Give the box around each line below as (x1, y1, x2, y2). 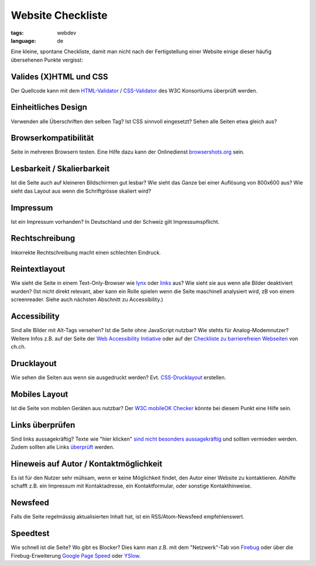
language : (11, 37, 36, 44)
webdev (57, 29, 77, 36)
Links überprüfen (11, 420, 75, 430)
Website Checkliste (11, 9, 108, 22)
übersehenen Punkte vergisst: (11, 56, 83, 63)
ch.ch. (11, 343, 26, 350)
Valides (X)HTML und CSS (11, 71, 108, 81)
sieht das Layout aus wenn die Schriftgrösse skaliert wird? (11, 187, 152, 195)
